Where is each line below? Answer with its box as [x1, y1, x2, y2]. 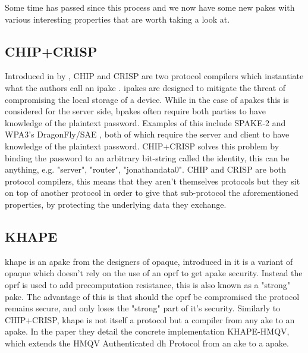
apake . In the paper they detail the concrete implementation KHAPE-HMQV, [5, 325, 290, 338]
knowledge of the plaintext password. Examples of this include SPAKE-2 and [5, 116, 286, 129]
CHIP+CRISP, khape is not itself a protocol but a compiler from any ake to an [5, 313, 295, 326]
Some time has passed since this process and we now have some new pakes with [5, 1, 295, 13]
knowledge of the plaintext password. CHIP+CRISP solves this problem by [5, 139, 279, 152]
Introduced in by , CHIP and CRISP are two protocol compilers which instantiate [5, 70, 304, 82]
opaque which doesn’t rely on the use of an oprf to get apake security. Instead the [5, 267, 303, 279]
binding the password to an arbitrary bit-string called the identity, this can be [5, 151, 290, 164]
